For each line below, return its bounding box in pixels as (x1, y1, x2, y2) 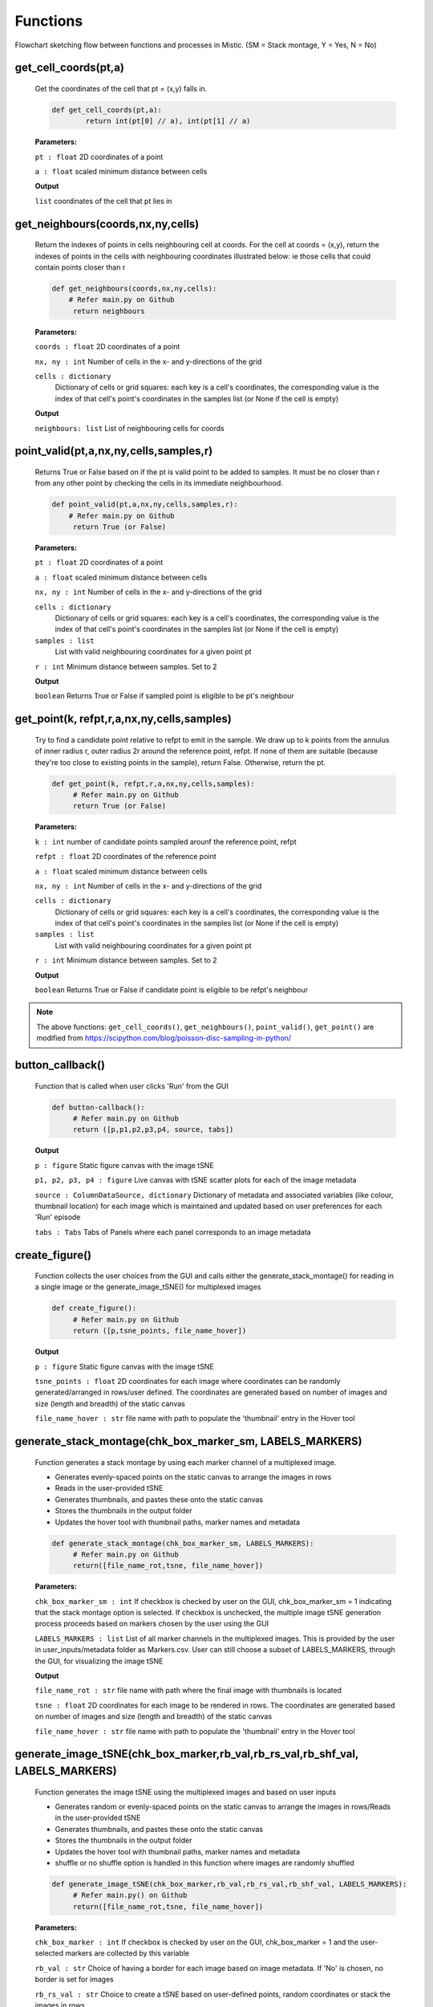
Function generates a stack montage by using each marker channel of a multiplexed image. (34, 1457, 337, 1467)
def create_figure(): (51, 1304, 137, 1313)
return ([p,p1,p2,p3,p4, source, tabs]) (72, 1125, 234, 1134)
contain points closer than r (34, 263, 126, 272)
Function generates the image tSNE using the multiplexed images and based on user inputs (34, 1787, 337, 1797)
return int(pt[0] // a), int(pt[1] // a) (85, 116, 251, 126)
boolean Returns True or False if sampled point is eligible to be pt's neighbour (34, 691, 294, 701)
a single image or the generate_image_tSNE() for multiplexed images (34, 1282, 261, 1292)
